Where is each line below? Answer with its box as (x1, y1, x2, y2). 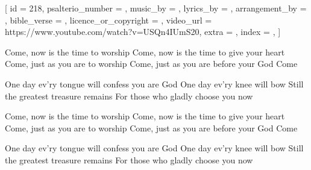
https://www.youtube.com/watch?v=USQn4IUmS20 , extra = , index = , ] (5, 25, 281, 38)
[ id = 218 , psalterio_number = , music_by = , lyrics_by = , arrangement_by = (5, 2, 307, 14)
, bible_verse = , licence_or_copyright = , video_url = (5, 13, 212, 26)
